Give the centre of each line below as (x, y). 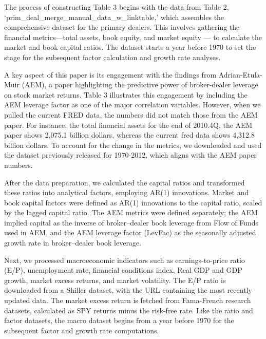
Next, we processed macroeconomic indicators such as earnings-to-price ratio (125, 260)
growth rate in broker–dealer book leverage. (73, 243)
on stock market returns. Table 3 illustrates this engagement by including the (126, 94)
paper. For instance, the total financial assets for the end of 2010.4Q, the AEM (128, 125)
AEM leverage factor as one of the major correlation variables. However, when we (132, 105)
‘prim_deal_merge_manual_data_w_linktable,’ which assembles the (114, 17)
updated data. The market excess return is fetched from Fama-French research (128, 300)
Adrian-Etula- (240, 74)
